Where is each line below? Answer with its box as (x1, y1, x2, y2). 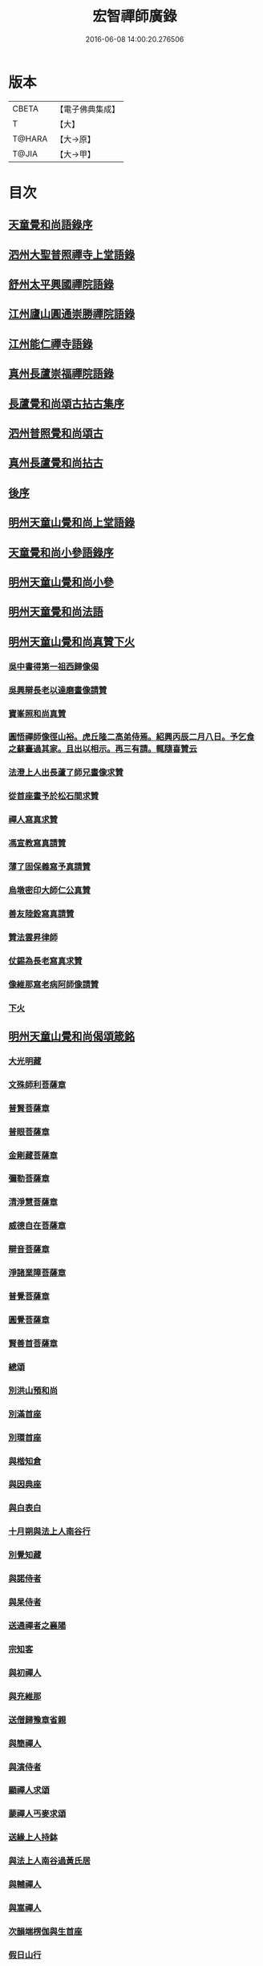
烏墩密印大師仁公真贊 (8, 884, 91, 895)
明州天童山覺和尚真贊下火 (8, 634, 135, 648)
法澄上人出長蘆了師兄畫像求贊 (8, 767, 124, 778)
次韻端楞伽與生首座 (8, 1926, 83, 1937)
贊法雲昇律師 (8, 931, 59, 942)
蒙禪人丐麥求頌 (8, 1808, 67, 1819)
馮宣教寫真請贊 (8, 837, 67, 849)
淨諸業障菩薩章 (8, 1267, 67, 1279)
